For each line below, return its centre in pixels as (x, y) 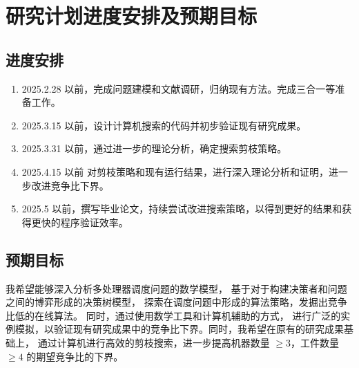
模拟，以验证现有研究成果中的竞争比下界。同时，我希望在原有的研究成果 (179, 329)
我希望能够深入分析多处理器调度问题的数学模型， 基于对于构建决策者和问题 (176, 288)
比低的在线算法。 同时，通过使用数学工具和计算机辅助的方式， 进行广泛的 (173, 315)
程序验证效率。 (94, 222)
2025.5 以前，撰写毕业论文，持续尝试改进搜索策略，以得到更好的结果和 (182, 209)
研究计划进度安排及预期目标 (132, 16)
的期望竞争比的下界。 (75, 356)
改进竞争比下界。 (70, 185)
